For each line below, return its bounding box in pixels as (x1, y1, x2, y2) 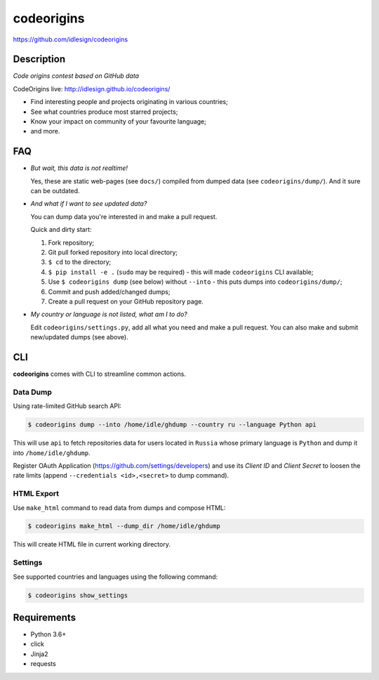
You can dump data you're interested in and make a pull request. (30, 212, 218, 221)
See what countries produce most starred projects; (30, 107, 178, 116)
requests (30, 660, 56, 668)
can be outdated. (30, 187, 80, 195)
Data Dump (13, 387, 52, 397)
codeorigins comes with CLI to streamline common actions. (13, 370, 186, 379)
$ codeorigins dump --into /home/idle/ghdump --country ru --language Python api (27, 421, 317, 429)
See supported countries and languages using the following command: (13, 573, 218, 581)
